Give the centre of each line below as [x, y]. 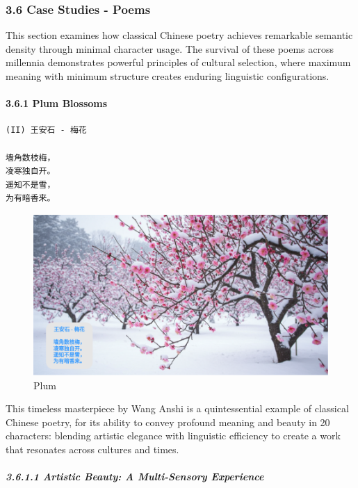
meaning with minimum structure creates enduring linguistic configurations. [168, 76]
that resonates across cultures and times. [92, 449]
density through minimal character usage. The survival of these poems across [170, 48]
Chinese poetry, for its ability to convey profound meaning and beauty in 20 [168, 422]
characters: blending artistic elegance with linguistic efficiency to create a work [173, 436]
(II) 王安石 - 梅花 [46, 130]
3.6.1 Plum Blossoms [57, 103]
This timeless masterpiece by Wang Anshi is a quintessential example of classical [177, 408]
